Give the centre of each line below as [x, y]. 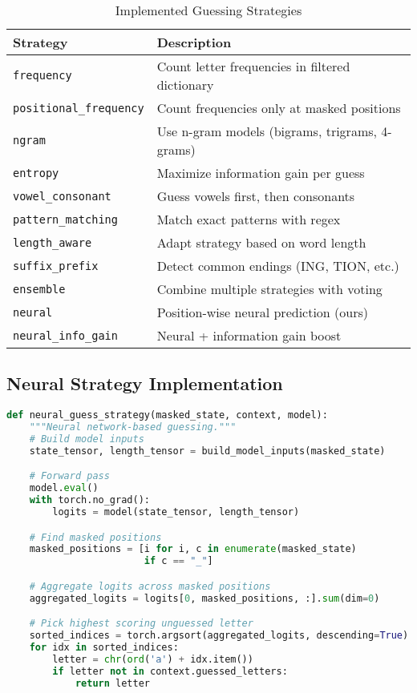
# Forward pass [69, 476]
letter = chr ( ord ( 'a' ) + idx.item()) [153, 659]
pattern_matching [65, 219]
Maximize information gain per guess [261, 173]
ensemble [39, 289]
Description [194, 42]
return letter [112, 683]
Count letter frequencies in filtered [253, 66]
